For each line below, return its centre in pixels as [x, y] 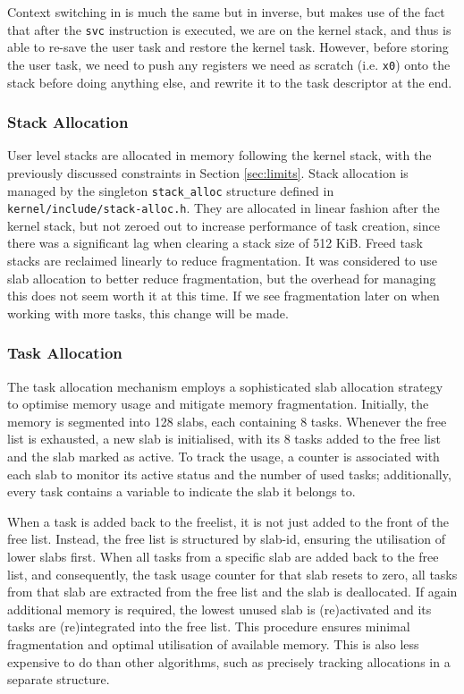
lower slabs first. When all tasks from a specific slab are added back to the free [223, 556]
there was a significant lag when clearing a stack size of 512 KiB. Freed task [215, 243]
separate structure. [59, 679]
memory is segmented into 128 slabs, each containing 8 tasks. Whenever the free [227, 421]
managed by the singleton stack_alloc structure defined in [171, 190]
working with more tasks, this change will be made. [148, 313]
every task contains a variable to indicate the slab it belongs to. [181, 491]
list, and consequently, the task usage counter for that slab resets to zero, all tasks [232, 574]
